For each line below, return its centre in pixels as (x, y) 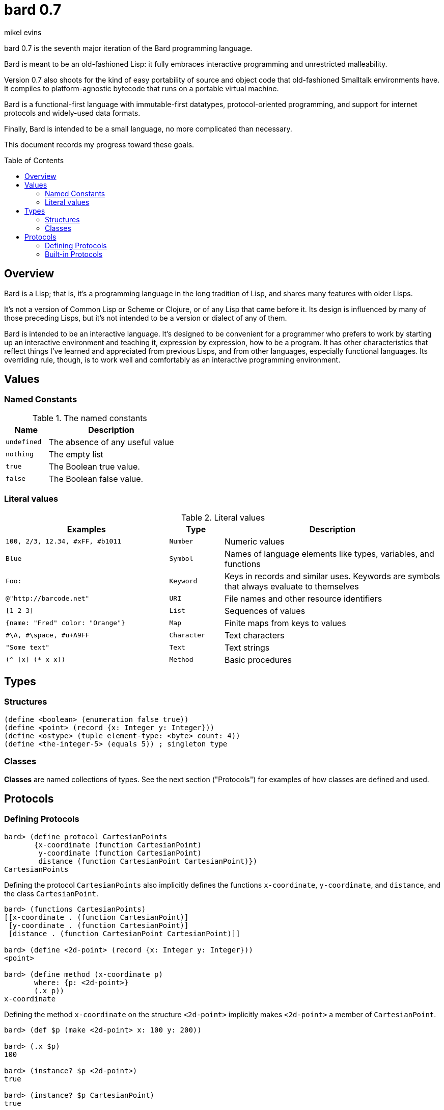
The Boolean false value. (96, 479)
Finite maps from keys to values (285, 623)
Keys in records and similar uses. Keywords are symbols (332, 576)
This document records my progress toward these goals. (99, 144)
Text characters (255, 635)
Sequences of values (265, 611)
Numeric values (255, 541)
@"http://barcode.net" (48, 599)
